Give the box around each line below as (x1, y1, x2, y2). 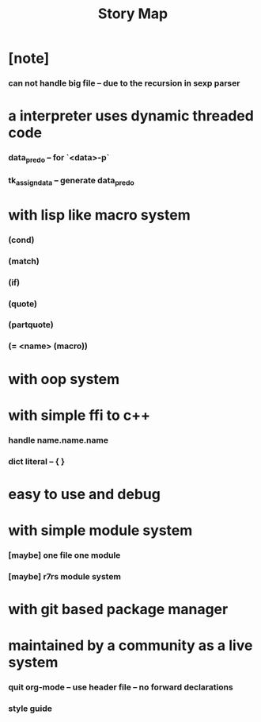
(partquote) (8, 319, 54, 330)
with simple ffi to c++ (8, 406, 150, 424)
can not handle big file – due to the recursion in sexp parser (8, 78, 240, 89)
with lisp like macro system (8, 205, 191, 224)
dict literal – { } (8, 455, 66, 467)
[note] (8, 49, 50, 67)
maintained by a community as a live (8, 636, 253, 655)
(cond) (8, 234, 35, 245)
